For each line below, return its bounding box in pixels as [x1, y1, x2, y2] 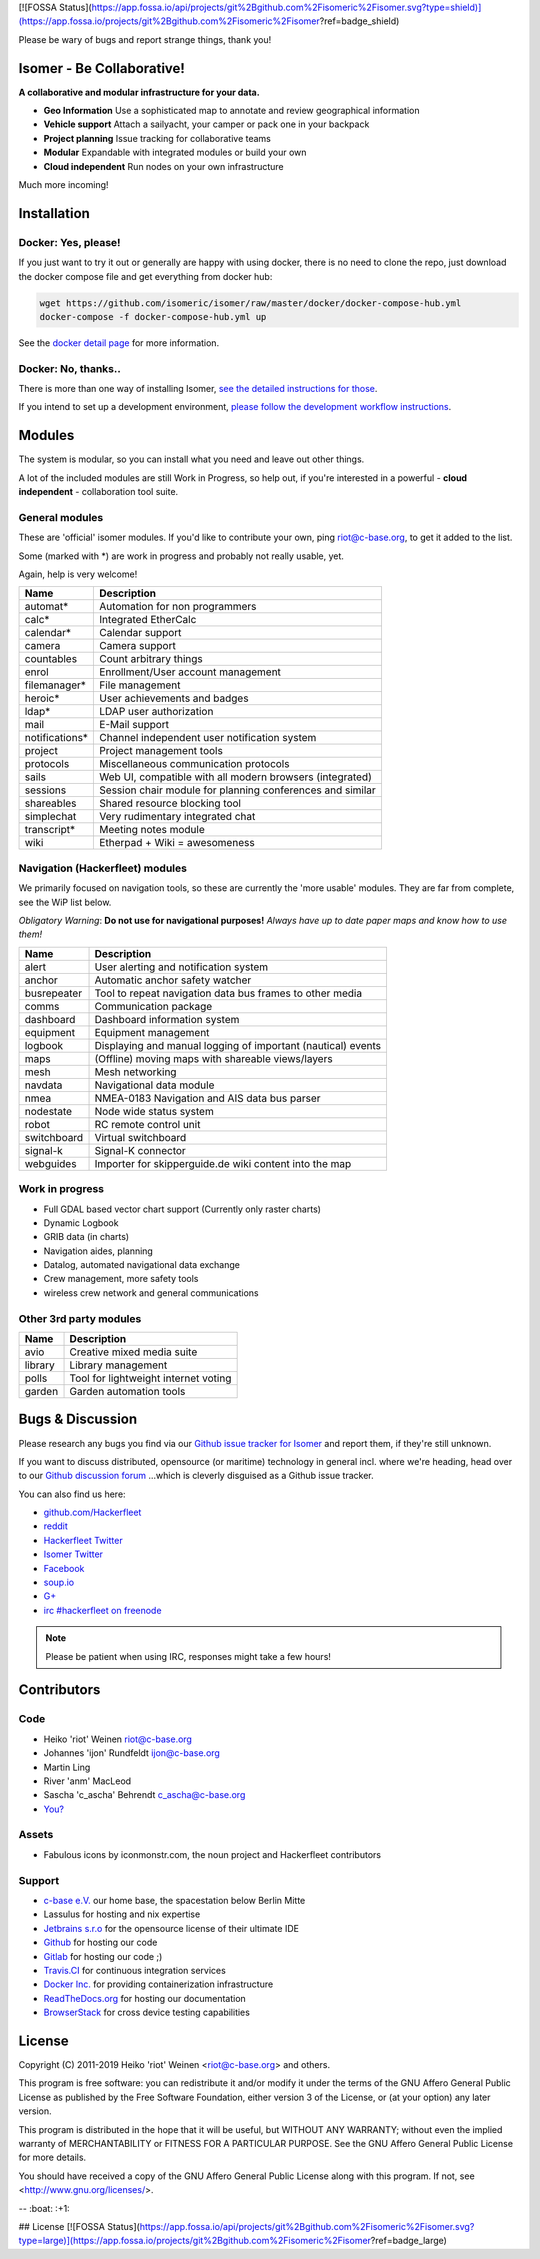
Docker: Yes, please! [18, 235, 121, 249]
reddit [43, 1520, 69, 1532]
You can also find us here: [18, 1488, 126, 1500]
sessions [24, 783, 67, 797]
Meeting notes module [99, 823, 205, 837]
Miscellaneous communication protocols [99, 757, 290, 771]
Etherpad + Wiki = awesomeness [99, 836, 255, 850]
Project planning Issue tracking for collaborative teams [43, 132, 272, 144]
